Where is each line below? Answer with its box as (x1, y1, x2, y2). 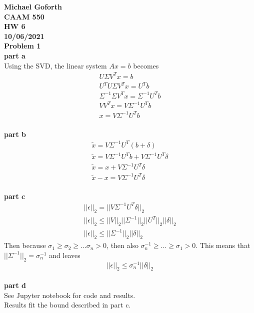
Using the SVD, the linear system (4, 60, 107, 70)
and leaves (49, 249, 80, 260)
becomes (133, 60, 159, 70)
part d (4, 280, 26, 290)
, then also (106, 240, 138, 250)
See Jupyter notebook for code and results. (4, 289, 135, 300)
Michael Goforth (4, 1, 62, 11)
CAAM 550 (4, 11, 44, 21)
